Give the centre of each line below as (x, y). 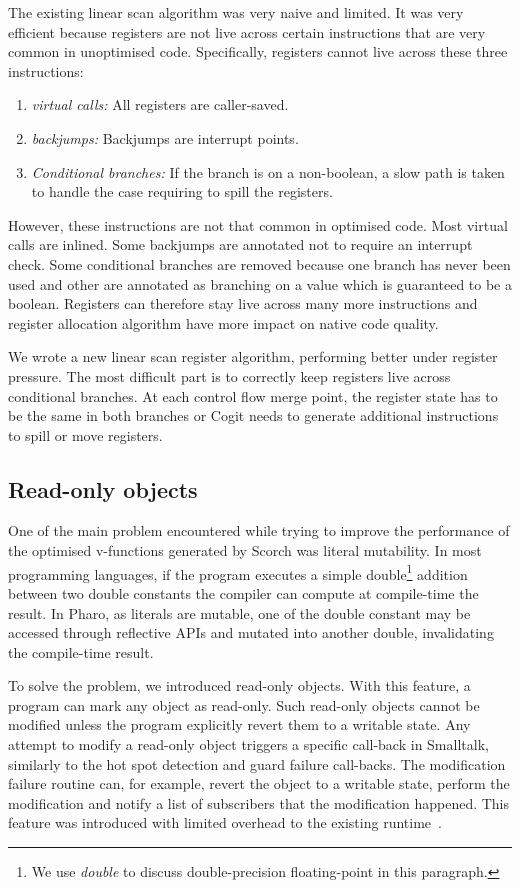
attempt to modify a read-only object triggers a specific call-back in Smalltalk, (248, 744)
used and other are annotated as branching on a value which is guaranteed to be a (260, 283)
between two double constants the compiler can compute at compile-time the (243, 592)
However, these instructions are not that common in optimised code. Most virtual (258, 224)
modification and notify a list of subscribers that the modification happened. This (259, 802)
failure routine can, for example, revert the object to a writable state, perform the (259, 783)
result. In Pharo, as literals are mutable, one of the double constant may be (239, 612)
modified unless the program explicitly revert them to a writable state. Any (239, 724)
